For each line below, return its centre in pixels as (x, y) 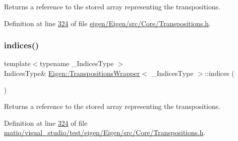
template (17, 63)
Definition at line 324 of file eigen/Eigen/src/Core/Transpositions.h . (107, 23)
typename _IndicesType (77, 63)
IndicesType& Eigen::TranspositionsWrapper (72, 73)
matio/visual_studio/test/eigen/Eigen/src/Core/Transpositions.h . (105, 132)
